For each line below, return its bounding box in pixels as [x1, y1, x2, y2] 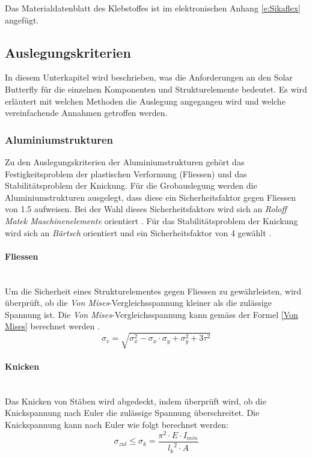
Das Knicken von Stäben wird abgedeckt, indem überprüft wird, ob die [5, 394, 266, 407]
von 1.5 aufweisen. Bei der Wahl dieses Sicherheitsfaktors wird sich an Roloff [5, 203, 287, 215]
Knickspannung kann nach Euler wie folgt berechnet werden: [5, 418, 228, 431]
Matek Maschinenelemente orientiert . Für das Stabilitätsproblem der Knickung [5, 214, 298, 227]
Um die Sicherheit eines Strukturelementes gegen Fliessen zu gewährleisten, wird [5, 284, 302, 297]
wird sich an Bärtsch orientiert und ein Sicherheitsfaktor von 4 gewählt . [5, 226, 272, 239]
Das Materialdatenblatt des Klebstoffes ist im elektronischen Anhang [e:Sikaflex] [5, 2, 301, 14]
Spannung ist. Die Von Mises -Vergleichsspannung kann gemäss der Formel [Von [5, 308, 298, 320]
